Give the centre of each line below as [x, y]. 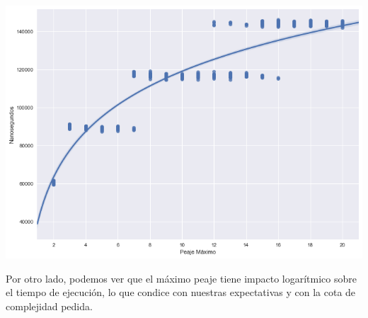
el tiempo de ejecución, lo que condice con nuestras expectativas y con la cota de [181, 292]
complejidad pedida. [49, 306]
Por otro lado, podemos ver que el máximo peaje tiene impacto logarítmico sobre [181, 278]
